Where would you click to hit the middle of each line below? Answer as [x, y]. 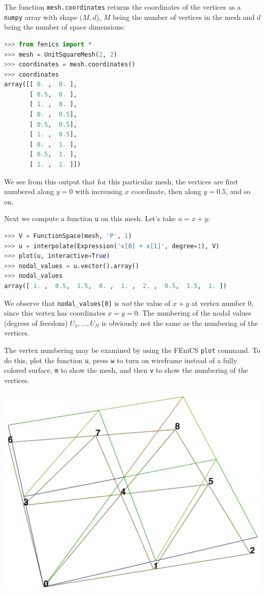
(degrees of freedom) [36, 323]
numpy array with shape [41, 17]
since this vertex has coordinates [55, 313]
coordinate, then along [166, 191]
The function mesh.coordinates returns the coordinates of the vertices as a [123, 7]
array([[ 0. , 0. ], [41, 85]
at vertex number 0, [222, 303]
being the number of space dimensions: [65, 27]
